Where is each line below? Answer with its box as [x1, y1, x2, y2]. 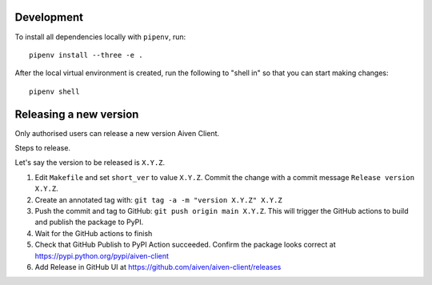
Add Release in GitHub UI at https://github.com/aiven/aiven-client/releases [34, 262, 282, 271]
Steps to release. [14, 142, 71, 152]
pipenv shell [29, 86, 80, 96]
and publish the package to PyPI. [34, 217, 144, 227]
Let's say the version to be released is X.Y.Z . [14, 158, 166, 167]
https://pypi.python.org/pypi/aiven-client [34, 251, 170, 260]
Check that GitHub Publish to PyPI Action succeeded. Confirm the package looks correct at [34, 240, 336, 250]
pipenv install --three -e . [29, 50, 143, 59]
